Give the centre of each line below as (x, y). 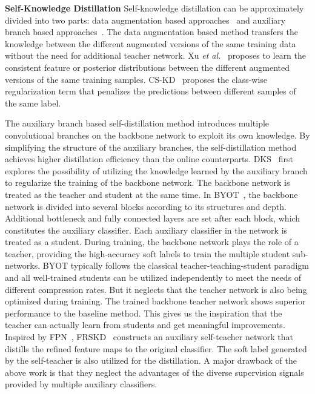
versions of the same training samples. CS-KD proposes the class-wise (136, 79)
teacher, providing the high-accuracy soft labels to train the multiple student (148, 253)
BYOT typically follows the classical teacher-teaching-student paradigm (176, 265)
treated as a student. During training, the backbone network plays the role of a (152, 242)
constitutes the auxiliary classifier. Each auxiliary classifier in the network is (146, 230)
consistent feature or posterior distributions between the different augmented (148, 67)
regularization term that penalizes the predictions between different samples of (151, 91)
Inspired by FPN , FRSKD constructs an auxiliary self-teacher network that (149, 337)
